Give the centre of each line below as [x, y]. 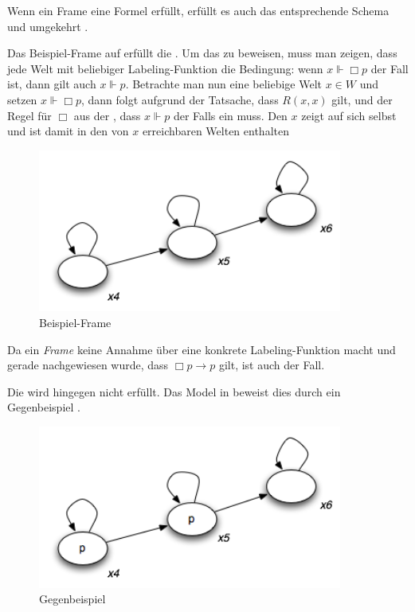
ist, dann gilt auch [52, 84]
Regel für [29, 115]
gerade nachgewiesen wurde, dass [88, 365]
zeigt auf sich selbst [349, 115]
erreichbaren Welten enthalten [215, 131]
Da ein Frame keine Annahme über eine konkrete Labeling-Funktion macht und [202, 349]
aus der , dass [107, 115]
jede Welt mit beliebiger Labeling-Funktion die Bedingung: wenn [165, 68]
